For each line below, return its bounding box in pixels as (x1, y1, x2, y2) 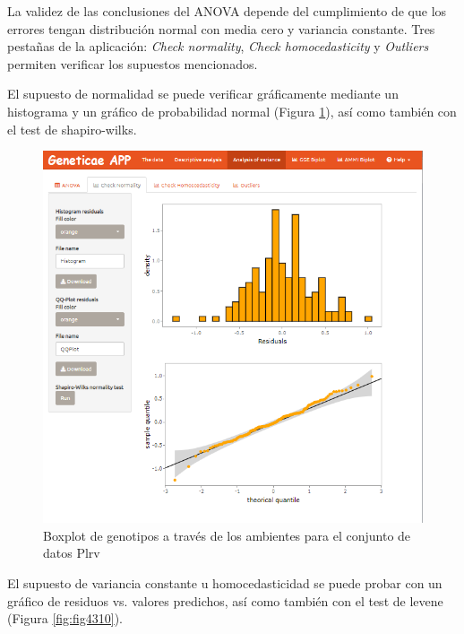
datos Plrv (43, 543, 100, 562)
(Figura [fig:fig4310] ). (7, 609, 124, 628)
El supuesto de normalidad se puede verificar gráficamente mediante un (7, 84, 399, 103)
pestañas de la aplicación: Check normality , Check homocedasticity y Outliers (7, 37, 429, 56)
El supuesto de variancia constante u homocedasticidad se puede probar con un (7, 574, 443, 593)
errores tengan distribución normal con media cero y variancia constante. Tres (7, 19, 435, 38)
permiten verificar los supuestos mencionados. (7, 54, 258, 73)
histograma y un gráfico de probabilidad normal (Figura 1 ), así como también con (7, 101, 457, 120)
